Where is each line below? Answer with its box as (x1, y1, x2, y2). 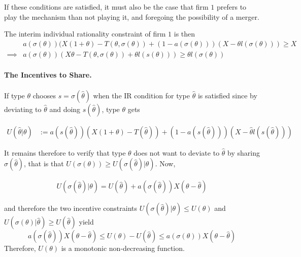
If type (4, 90, 25, 100)
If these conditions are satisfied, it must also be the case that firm (4, 2, 209, 12)
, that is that (24, 158, 64, 169)
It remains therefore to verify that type (4, 147, 126, 158)
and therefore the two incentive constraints (4, 203, 137, 213)
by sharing (227, 147, 260, 158)
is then (174, 28, 195, 39)
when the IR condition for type (93, 90, 190, 100)
